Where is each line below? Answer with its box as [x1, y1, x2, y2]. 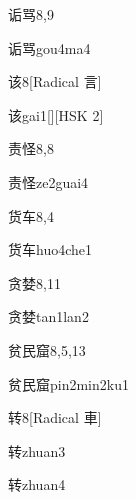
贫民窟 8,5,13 [8, 339, 86, 360]
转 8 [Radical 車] [8, 407, 102, 428]
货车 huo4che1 [8, 239, 92, 260]
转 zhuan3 [8, 440, 66, 461]
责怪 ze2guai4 [8, 171, 89, 192]
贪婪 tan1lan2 [8, 306, 89, 327]
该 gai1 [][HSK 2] [8, 104, 104, 125]
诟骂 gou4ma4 [8, 37, 91, 58]
